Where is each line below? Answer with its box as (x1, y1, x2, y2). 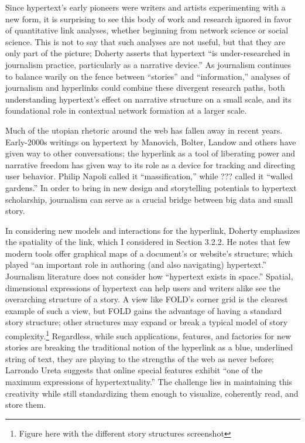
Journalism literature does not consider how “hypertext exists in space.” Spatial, (5, 270, 293, 282)
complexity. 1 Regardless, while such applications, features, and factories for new (5, 328, 292, 342)
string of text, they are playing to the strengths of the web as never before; (5, 352, 274, 364)
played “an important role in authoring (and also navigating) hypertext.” (5, 258, 266, 271)
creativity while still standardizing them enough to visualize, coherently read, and (5, 387, 299, 399)
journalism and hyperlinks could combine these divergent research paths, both (5, 81, 285, 94)
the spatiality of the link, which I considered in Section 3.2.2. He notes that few (5, 236, 291, 248)
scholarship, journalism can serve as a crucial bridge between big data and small (5, 193, 293, 205)
